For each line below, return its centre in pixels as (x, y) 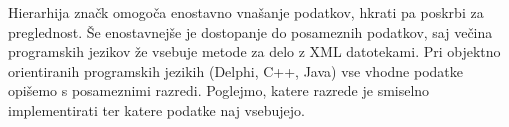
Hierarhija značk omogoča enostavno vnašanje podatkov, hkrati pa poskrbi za (246, 12)
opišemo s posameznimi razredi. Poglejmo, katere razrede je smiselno (219, 90)
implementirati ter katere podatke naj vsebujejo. (156, 109)
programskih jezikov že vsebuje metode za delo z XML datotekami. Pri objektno (254, 51)
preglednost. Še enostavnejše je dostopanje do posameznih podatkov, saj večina (250, 31)
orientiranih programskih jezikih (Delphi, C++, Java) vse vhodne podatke (235, 70)
